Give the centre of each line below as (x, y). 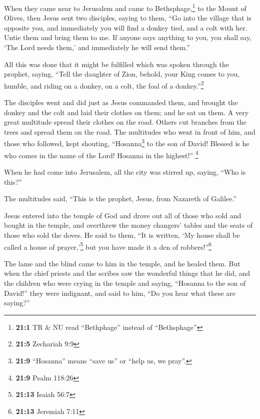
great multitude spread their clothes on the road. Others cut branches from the (125, 122)
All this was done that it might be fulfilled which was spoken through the (116, 64)
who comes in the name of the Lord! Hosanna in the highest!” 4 (101, 154)
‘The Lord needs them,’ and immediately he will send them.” (97, 47)
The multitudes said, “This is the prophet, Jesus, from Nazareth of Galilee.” (120, 198)
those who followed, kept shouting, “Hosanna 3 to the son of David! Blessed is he (127, 143)
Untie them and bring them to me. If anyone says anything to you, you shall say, (128, 37)
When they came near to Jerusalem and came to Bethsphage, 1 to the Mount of (125, 7)
